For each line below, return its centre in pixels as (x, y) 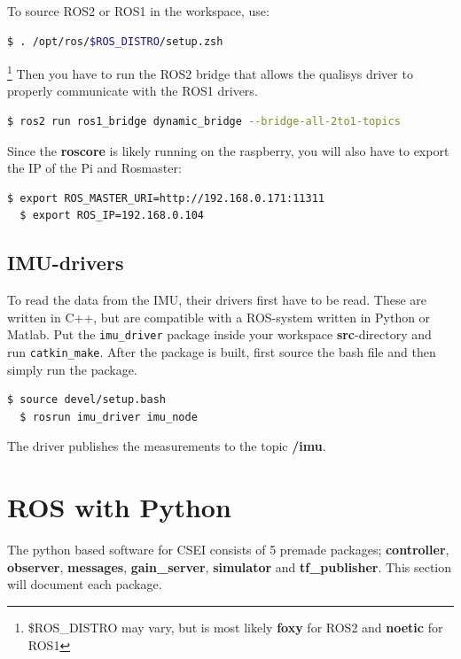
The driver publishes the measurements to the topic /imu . (167, 446)
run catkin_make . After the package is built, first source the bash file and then (222, 352)
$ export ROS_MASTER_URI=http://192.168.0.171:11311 (166, 198)
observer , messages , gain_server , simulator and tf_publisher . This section (230, 566)
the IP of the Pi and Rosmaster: (94, 168)
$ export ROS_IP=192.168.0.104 (112, 216)
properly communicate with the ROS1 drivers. (133, 91)
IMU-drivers (66, 263)
